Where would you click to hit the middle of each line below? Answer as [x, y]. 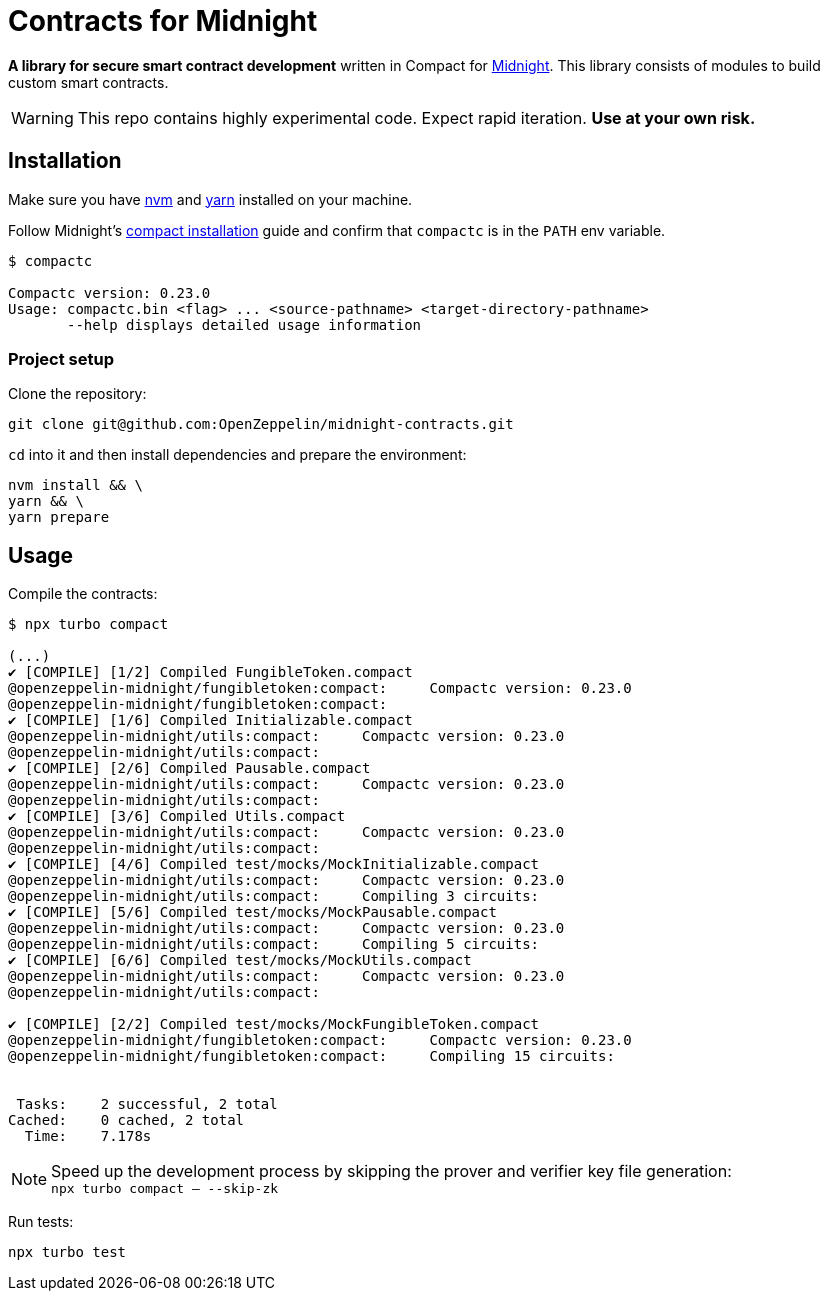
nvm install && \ [75, 485]
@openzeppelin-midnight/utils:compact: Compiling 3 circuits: [274, 896]
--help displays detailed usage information [244, 324]
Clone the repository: [77, 394]
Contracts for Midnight [163, 21]
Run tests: [41, 1222]
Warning [42, 117]
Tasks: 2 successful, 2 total [147, 1104]
